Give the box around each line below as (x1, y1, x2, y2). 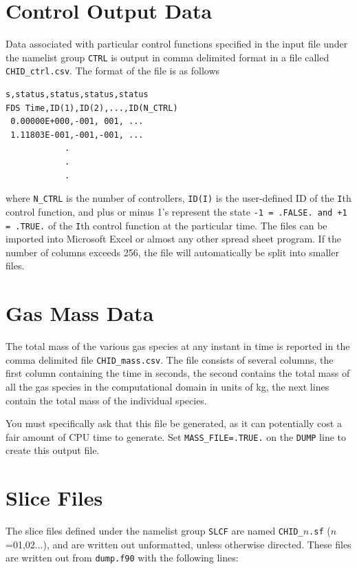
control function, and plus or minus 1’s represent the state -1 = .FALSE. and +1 (6, 204, 347, 218)
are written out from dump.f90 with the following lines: (6, 550, 239, 565)
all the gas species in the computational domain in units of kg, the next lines (6, 379, 329, 393)
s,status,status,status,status (6, 90, 149, 100)
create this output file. (6, 443, 100, 457)
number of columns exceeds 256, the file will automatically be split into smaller (6, 245, 339, 259)
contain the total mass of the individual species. (6, 393, 207, 407)
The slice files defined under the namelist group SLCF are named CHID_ (6, 524, 303, 538)
